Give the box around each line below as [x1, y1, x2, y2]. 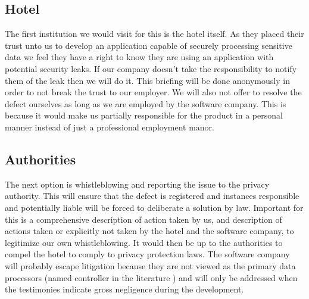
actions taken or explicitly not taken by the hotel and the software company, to [5, 225, 294, 237]
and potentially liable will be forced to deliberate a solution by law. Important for [5, 201, 304, 213]
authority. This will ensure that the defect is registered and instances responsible [5, 189, 299, 202]
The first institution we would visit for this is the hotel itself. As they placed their [5, 27, 304, 40]
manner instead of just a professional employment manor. [5, 120, 214, 133]
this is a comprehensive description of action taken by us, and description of [5, 213, 282, 225]
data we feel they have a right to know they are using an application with [5, 51, 274, 63]
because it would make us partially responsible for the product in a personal [5, 109, 283, 122]
